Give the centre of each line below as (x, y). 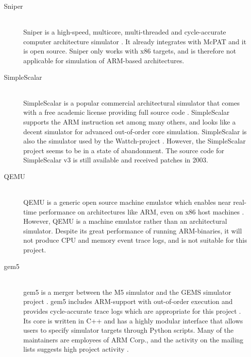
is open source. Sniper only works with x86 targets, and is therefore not (130, 51)
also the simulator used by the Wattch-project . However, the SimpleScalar (135, 141)
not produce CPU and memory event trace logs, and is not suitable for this (135, 240)
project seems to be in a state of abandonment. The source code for (124, 150)
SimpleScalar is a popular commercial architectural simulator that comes (132, 102)
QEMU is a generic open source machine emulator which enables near (127, 202)
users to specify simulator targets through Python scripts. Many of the (129, 330)
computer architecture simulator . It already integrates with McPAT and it (135, 41)
